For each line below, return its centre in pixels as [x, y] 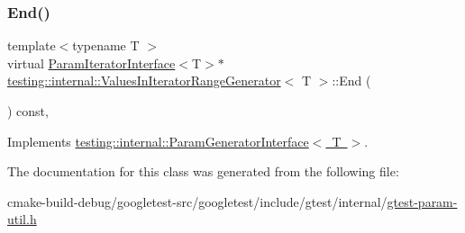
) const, [28, 111]
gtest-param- [422, 201]
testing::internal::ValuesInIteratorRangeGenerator [144, 81]
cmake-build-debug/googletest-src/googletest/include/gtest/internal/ [197, 201]
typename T [106, 45]
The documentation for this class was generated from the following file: [203, 171]
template [32, 45]
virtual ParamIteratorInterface [91, 63]
